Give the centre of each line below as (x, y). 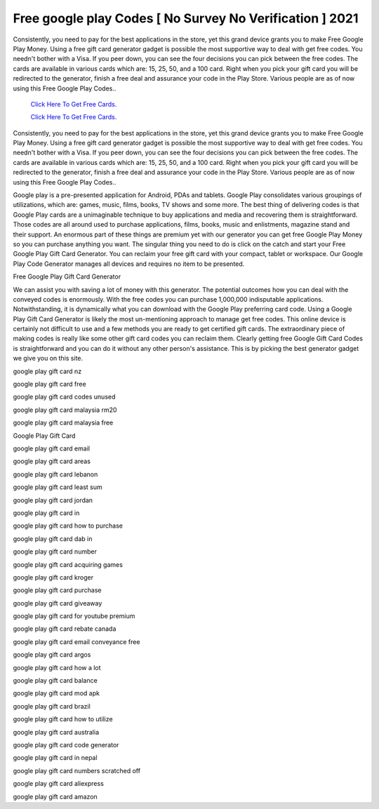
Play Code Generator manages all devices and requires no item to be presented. (129, 264)
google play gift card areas (52, 461)
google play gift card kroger (53, 577)
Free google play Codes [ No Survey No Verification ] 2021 (186, 18)
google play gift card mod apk (56, 693)
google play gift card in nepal (55, 758)
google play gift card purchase (57, 590)
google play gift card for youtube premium (74, 616)
